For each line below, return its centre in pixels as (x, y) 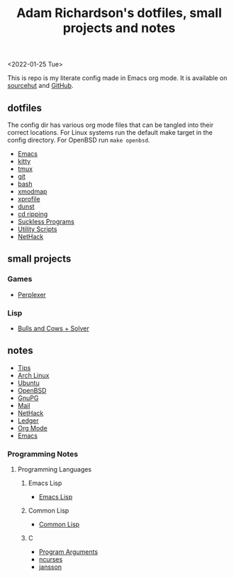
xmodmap (32, 191)
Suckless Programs (46, 222)
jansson (50, 567)
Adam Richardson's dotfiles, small (119, 13)
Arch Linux (33, 375)
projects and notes (119, 28)
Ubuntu (29, 383)
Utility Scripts (37, 229)
